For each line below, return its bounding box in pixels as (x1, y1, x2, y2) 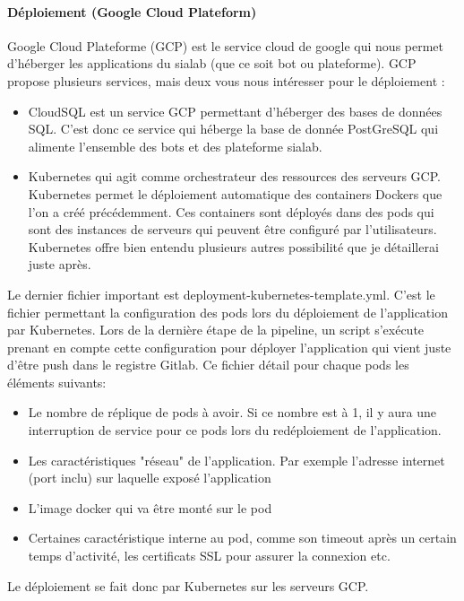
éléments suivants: (7, 372, 107, 391)
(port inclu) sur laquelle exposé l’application (28, 468, 271, 487)
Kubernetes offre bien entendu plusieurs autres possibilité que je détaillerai (28, 237, 439, 256)
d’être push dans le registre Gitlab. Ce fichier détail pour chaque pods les (7, 355, 409, 374)
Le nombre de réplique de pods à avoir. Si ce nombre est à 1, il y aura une (28, 403, 436, 422)
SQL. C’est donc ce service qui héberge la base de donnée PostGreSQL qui (28, 119, 439, 138)
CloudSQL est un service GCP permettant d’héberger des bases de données (28, 101, 443, 120)
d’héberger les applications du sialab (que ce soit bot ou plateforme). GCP (7, 54, 417, 73)
